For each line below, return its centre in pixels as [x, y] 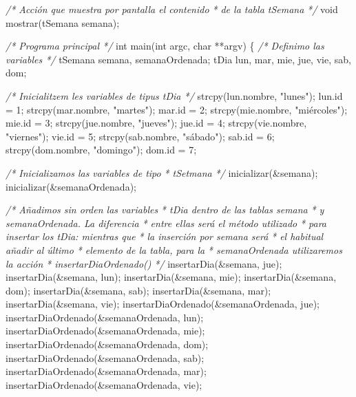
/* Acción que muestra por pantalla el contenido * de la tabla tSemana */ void [172, 9]
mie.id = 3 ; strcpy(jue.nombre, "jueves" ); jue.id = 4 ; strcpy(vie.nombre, [156, 123]
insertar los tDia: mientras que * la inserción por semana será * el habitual [165, 236]
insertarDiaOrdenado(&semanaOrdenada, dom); [107, 344]
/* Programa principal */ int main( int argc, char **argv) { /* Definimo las [165, 46]
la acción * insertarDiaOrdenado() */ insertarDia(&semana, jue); [144, 263]
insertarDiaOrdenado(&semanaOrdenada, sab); [105, 357]
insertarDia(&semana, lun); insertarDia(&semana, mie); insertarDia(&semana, [171, 277]
